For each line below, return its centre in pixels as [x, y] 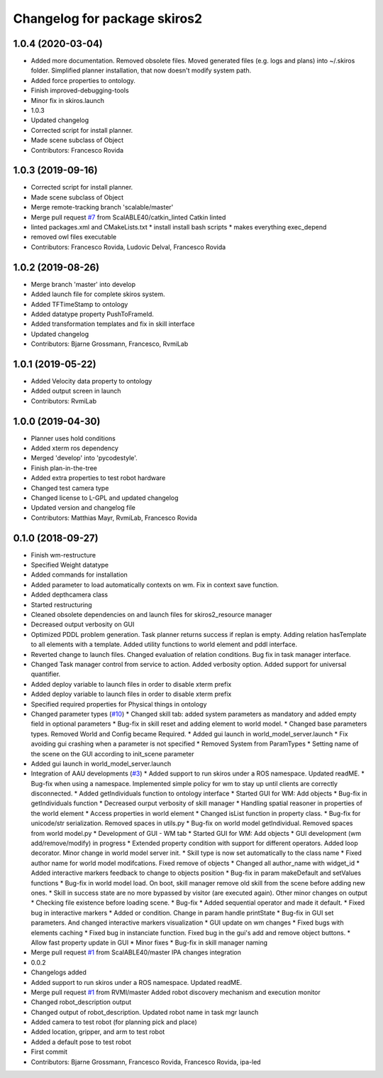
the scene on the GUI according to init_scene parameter [112, 753]
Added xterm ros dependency [74, 448]
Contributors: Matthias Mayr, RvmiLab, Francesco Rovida [114, 518]
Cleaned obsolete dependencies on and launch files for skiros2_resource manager [151, 615]
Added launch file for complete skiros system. [98, 294]
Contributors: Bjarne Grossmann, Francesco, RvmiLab [110, 344]
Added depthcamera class [70, 595]
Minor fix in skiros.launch [68, 100]
